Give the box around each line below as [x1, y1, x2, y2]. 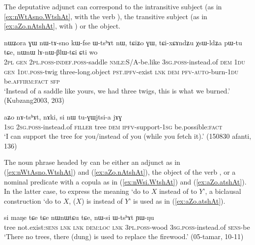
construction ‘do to [4, 195, 61, 206]
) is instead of [81, 195, 123, 206]
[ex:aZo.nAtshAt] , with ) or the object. [4, 21, 120, 31]
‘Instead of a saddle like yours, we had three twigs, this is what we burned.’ [4, 85, 230, 95]
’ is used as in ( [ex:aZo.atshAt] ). [129, 195, 226, 206]
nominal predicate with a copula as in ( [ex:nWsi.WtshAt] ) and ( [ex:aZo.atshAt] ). [4, 176, 247, 186]
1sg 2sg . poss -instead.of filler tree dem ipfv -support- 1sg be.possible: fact [4, 121, 223, 131]
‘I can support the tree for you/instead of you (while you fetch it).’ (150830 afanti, [4, 131, 252, 141]
